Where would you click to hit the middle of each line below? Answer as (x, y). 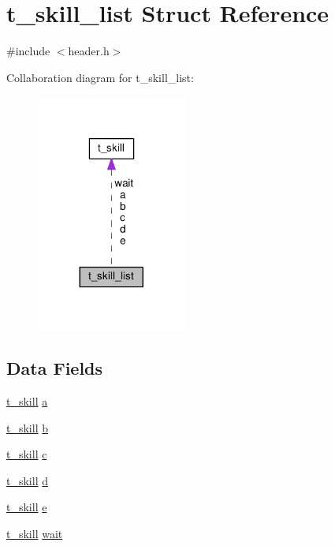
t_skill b (27, 427)
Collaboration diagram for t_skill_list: (100, 77)
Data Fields (55, 368)
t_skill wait (35, 534)
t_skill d (27, 480)
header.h (89, 51)
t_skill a (27, 401)
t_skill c (27, 454)
